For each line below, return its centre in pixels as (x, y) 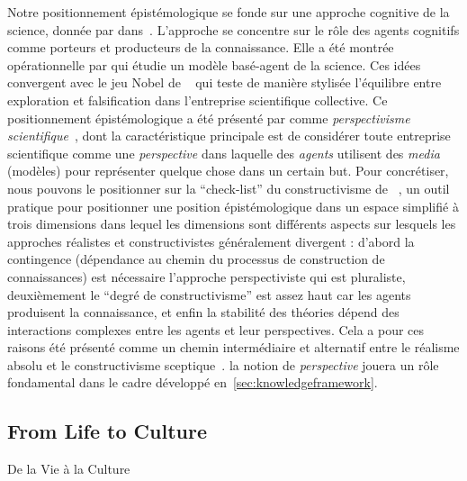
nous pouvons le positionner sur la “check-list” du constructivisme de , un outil (229, 188)
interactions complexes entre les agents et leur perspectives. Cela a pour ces (216, 329)
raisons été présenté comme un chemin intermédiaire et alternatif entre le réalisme (233, 347)
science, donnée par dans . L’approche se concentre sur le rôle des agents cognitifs (233, 29)
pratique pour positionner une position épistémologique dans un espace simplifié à (233, 206)
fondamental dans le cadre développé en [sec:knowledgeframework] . (193, 382)
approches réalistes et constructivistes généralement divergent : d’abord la (211, 241)
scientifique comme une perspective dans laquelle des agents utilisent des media (224, 153)
